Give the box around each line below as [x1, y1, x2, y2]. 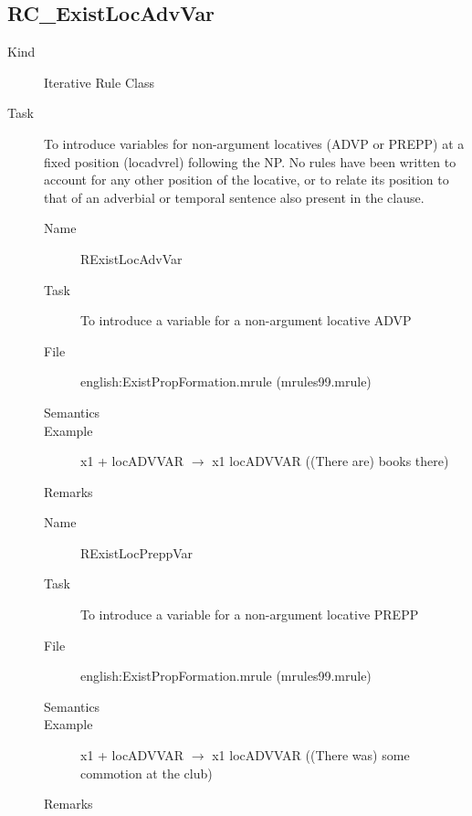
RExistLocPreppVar [80, 543, 194, 562]
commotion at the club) [80, 763, 213, 782]
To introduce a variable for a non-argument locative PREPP [80, 605, 419, 624]
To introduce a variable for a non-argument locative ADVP [80, 311, 412, 330]
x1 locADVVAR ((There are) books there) [212, 451, 449, 471]
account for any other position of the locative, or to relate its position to [44, 170, 449, 189]
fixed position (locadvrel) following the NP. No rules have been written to [44, 152, 456, 171]
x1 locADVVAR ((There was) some [212, 746, 410, 765]
